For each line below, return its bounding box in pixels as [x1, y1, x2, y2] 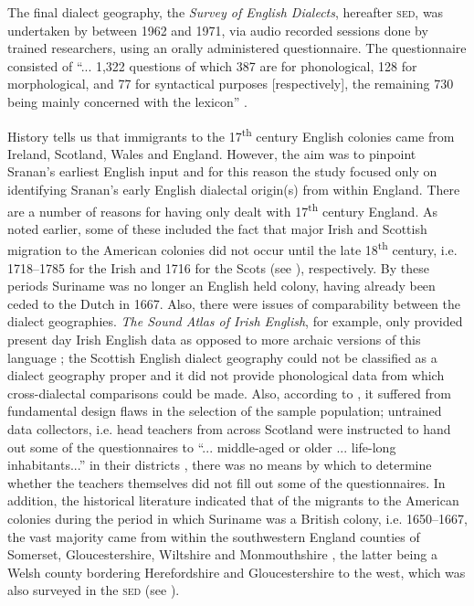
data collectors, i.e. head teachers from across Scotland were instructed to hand [7, 420, 451, 439]
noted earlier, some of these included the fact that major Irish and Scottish [7, 218, 427, 238]
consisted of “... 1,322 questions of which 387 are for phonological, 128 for [7, 56, 417, 75]
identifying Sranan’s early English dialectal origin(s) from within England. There [7, 180, 460, 198]
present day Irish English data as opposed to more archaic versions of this [7, 330, 421, 349]
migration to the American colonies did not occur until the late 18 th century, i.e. [7, 238, 458, 260]
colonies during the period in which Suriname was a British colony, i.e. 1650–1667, [7, 509, 468, 527]
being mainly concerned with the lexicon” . [7, 91, 248, 111]
